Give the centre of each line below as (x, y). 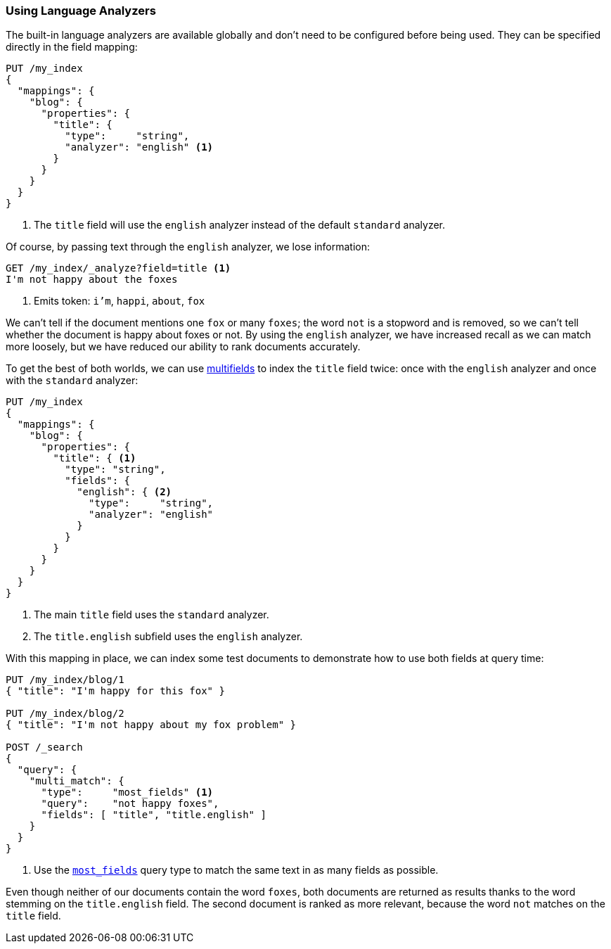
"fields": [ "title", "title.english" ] (154, 815)
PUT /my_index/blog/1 (65, 680)
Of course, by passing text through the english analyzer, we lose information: (188, 247)
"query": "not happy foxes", (130, 804)
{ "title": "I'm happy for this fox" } (115, 691)
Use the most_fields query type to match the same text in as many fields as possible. (236, 870)
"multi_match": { (77, 781)
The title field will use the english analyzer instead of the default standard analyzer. (240, 225)
